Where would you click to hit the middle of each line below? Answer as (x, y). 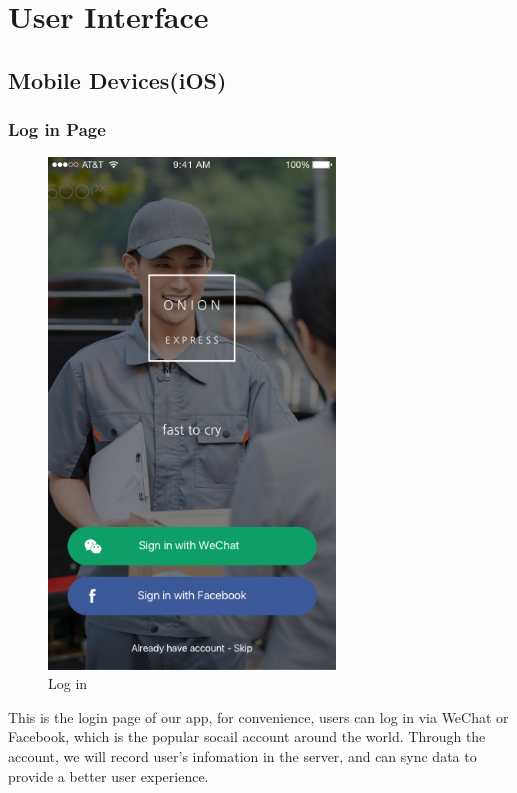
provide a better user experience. (108, 775)
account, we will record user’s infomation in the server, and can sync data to (242, 756)
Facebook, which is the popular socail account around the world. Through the (247, 736)
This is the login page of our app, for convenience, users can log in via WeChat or (258, 716)
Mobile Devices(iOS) (117, 79)
